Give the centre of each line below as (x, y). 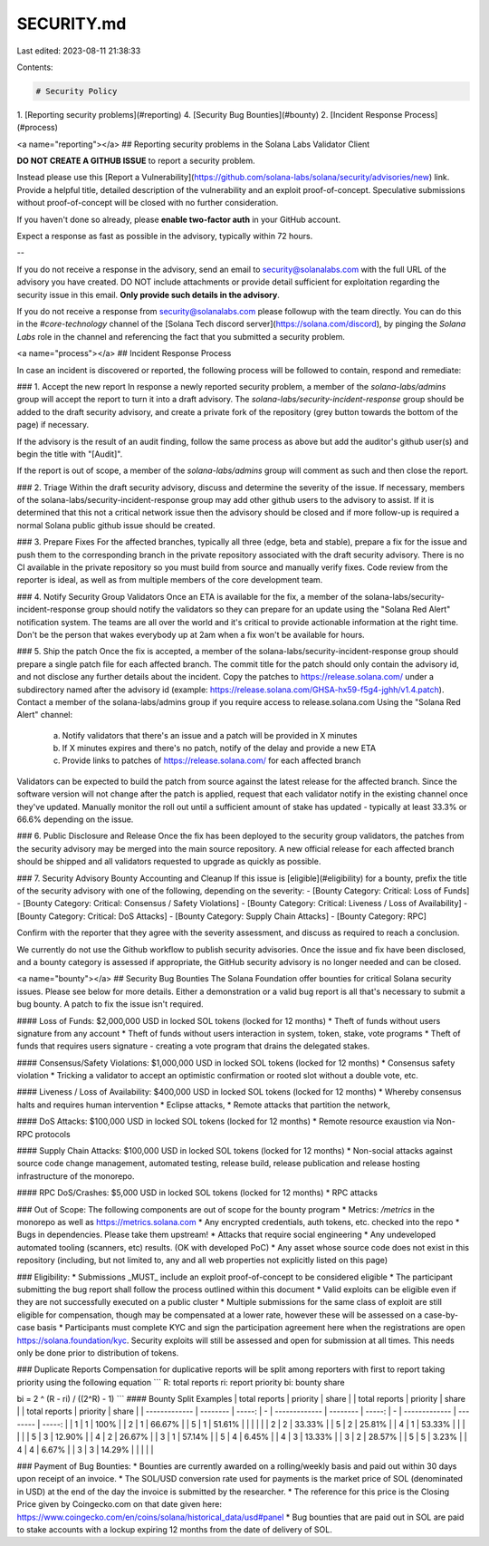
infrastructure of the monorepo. (76, 1176)
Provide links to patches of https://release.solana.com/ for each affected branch (211, 760)
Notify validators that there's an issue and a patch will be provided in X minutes (210, 735)
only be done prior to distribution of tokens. (98, 1353)
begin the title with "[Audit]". (70, 454)
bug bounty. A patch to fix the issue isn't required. (110, 1004)
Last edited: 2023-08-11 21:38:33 (79, 51)
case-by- (441, 1315)
